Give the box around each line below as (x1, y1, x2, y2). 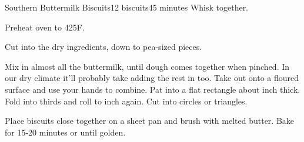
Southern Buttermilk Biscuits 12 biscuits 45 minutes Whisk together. (5, 1, 249, 13)
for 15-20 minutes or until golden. (5, 126, 126, 138)
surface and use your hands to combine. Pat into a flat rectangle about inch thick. (5, 83, 300, 95)
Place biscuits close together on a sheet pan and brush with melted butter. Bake (5, 114, 295, 127)
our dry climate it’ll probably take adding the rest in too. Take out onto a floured (5, 72, 299, 84)
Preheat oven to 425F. (5, 21, 85, 33)
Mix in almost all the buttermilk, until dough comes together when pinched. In (5, 60, 290, 72)
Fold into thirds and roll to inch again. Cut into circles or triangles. (5, 94, 248, 107)
